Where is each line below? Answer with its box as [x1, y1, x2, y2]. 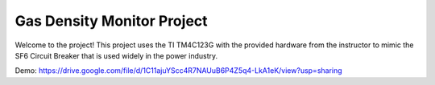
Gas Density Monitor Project [14, 12, 209, 30]
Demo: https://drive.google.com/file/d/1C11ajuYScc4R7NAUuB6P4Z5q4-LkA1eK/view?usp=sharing [14, 66, 342, 75]
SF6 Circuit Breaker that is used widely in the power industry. [14, 51, 218, 60]
